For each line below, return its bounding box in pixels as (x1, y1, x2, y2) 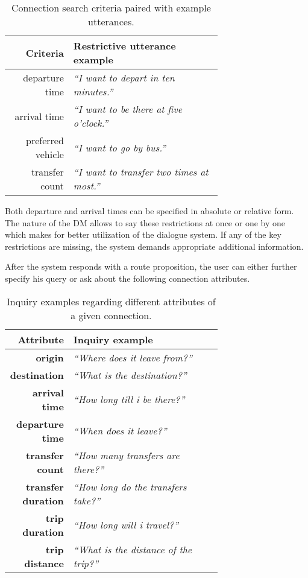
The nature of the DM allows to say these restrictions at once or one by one (5, 216, 286, 229)
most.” (73, 179, 100, 192)
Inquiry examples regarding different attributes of (7, 294, 216, 308)
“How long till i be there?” (73, 392, 185, 407)
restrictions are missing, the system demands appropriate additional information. (5, 240, 304, 252)
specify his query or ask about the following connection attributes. (5, 272, 250, 284)
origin (36, 350, 64, 364)
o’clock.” (73, 116, 108, 130)
